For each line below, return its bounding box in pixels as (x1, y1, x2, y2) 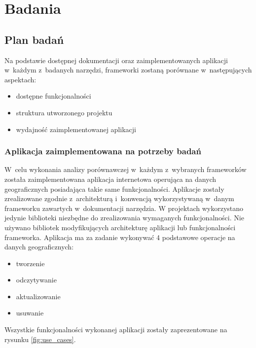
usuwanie (16, 308, 44, 318)
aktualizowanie (16, 291, 61, 301)
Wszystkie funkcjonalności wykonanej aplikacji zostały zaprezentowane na (4, 324, 227, 335)
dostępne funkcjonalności (16, 91, 91, 101)
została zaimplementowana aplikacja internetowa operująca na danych (4, 174, 217, 184)
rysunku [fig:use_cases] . (4, 334, 76, 344)
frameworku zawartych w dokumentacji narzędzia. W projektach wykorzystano (4, 203, 244, 213)
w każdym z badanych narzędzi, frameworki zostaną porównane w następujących (4, 65, 252, 75)
